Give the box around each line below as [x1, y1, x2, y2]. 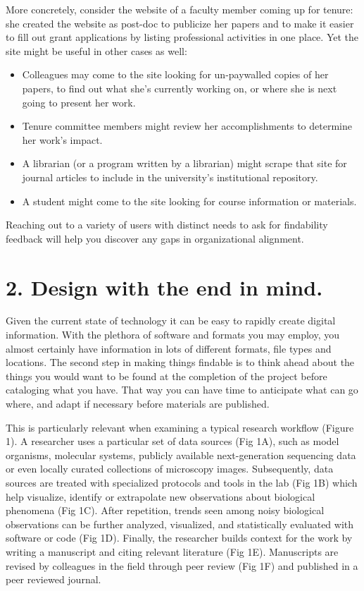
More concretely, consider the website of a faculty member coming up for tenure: [6, 2, 353, 16]
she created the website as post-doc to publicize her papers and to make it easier [6, 16, 354, 30]
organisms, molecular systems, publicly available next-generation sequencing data [6, 447, 356, 462]
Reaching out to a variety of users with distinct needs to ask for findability [6, 217, 328, 232]
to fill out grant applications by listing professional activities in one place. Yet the [6, 30, 358, 44]
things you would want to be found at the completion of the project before [6, 368, 327, 383]
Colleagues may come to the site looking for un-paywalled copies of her [22, 67, 329, 82]
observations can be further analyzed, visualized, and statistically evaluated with [6, 516, 354, 531]
